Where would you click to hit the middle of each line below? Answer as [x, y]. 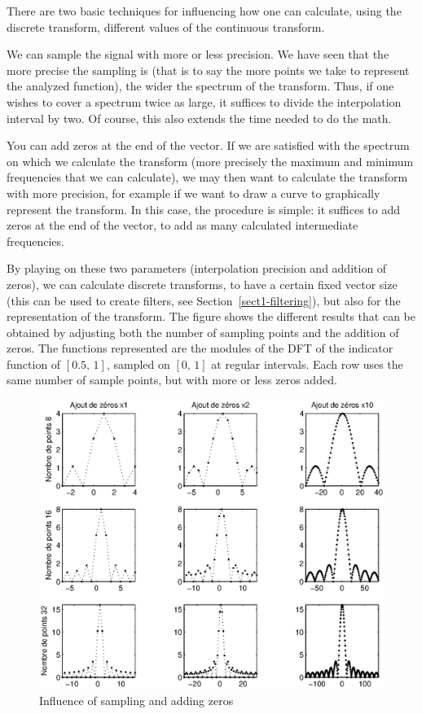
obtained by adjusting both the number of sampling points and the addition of [203, 332]
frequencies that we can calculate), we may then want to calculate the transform [207, 177]
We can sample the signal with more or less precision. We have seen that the [198, 54]
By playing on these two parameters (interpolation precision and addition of [197, 268]
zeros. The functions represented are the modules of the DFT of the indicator [200, 348]
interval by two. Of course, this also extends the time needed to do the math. [199, 118]
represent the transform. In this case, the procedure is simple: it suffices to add [204, 209]
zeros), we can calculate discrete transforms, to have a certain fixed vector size [202, 284]
